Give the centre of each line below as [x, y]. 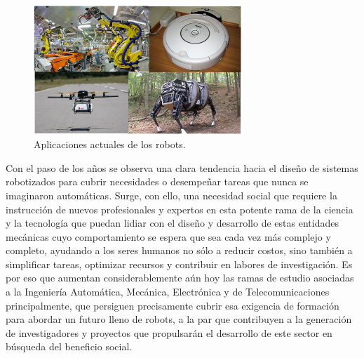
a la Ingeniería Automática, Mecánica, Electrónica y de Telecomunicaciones [168, 292]
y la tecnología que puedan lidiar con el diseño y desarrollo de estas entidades [172, 223]
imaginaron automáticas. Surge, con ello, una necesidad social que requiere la [171, 195]
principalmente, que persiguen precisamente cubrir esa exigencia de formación [173, 305]
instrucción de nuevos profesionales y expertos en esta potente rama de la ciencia [180, 209]
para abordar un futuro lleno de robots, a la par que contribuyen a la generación [179, 319]
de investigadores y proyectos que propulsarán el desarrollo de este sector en [169, 332]
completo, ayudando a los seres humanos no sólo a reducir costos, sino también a [179, 250]
